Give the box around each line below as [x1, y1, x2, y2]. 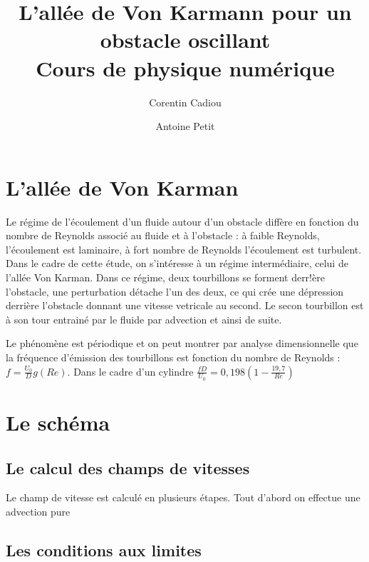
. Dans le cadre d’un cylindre [67, 363, 194, 378]
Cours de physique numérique [36, 53, 335, 82]
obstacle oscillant [100, 25, 271, 54]
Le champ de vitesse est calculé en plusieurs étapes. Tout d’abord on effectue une [6, 490, 360, 505]
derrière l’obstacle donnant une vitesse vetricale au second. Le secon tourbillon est [6, 298, 364, 313]
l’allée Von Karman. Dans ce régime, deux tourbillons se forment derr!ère [6, 270, 325, 284]
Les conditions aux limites [6, 538, 202, 561]
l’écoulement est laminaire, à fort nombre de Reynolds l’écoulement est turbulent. [6, 241, 362, 256]
